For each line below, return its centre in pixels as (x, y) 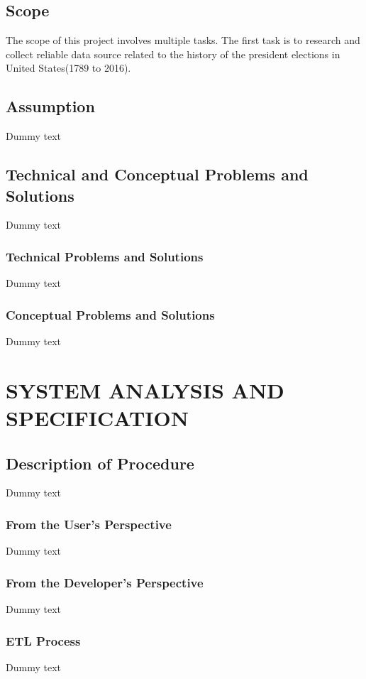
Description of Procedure (100, 463)
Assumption (50, 106)
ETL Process (43, 640)
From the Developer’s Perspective (105, 582)
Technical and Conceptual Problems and (157, 174)
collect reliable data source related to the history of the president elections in (173, 54)
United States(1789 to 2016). (68, 68)
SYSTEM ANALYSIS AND (145, 390)
